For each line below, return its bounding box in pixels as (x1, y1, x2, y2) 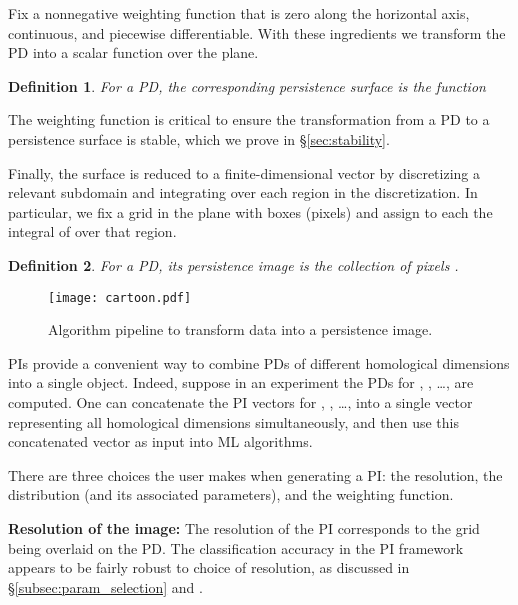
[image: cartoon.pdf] (48, 290, 192, 305)
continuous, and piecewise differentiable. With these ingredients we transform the (8, 22, 506, 43)
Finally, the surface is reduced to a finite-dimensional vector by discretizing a (8, 162, 480, 183)
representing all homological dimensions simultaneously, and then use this (8, 411, 459, 432)
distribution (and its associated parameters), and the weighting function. (8, 484, 454, 505)
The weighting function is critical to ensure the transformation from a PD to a (8, 109, 490, 130)
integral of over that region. (8, 221, 177, 242)
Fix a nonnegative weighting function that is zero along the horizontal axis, (8, 3, 470, 23)
